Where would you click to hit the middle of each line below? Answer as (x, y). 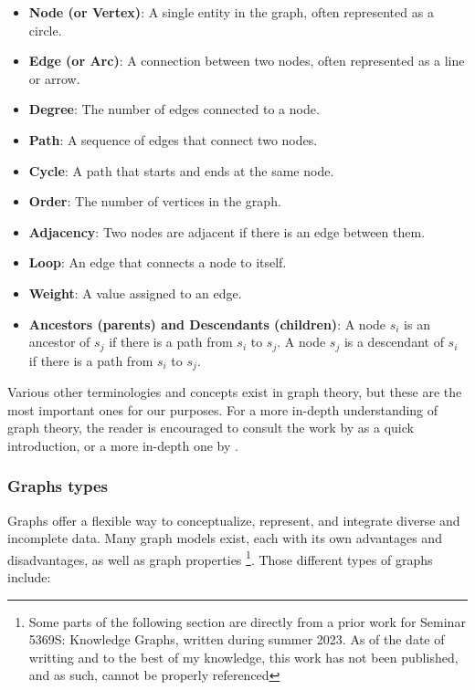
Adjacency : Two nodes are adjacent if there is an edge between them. (227, 231)
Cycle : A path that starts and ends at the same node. (181, 170)
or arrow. (54, 78)
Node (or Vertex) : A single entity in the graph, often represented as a (231, 12)
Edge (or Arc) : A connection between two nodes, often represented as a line (247, 61)
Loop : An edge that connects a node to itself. (158, 262)
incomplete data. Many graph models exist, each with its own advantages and (225, 538)
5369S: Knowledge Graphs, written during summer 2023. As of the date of (237, 639)
